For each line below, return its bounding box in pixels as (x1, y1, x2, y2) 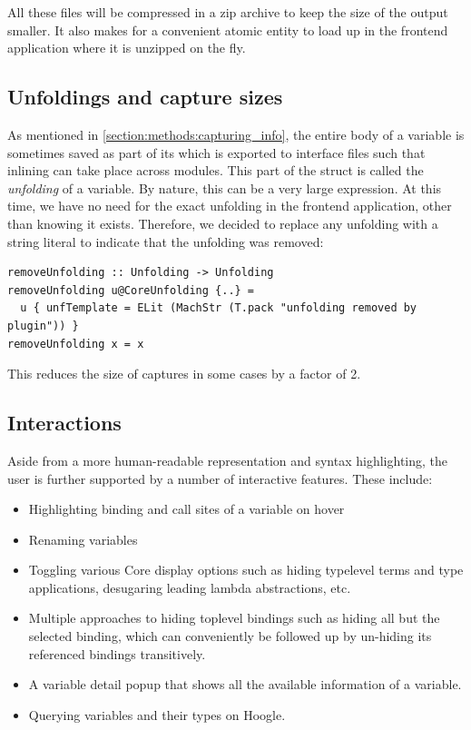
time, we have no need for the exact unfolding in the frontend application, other (7, 196, 452, 215)
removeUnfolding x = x (7, 337, 144, 350)
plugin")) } (7, 319, 79, 332)
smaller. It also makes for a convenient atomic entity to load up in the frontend (7, 20, 448, 39)
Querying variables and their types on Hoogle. (28, 705, 286, 724)
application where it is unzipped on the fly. (7, 38, 246, 57)
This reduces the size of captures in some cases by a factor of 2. (7, 364, 361, 383)
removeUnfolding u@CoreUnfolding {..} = (7, 283, 255, 297)
